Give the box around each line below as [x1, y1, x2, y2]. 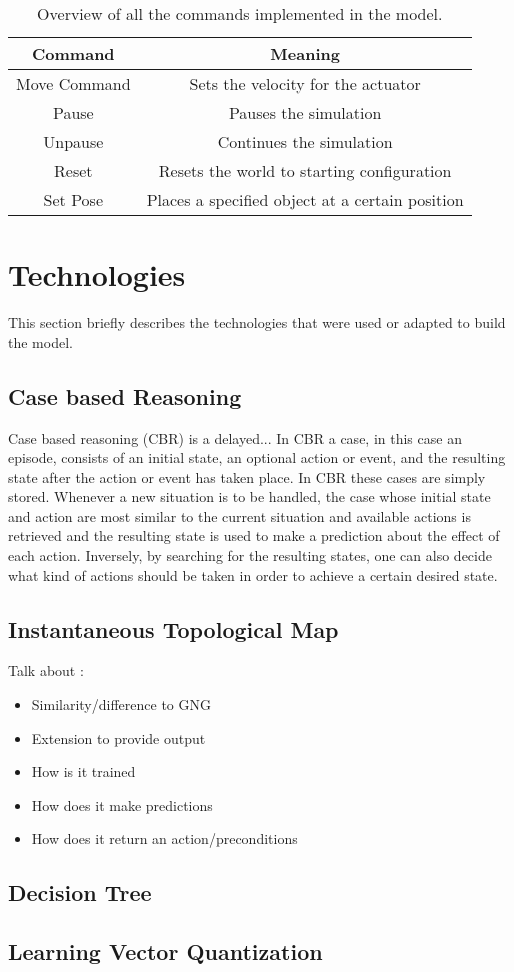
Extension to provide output [31, 727, 206, 748]
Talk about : [8, 660, 84, 681]
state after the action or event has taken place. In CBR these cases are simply [8, 466, 486, 487]
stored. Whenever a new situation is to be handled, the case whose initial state [8, 486, 491, 507]
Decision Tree [8, 877, 152, 908]
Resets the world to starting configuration [158, 159, 452, 182]
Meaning [270, 42, 340, 65]
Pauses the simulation [228, 101, 382, 124]
